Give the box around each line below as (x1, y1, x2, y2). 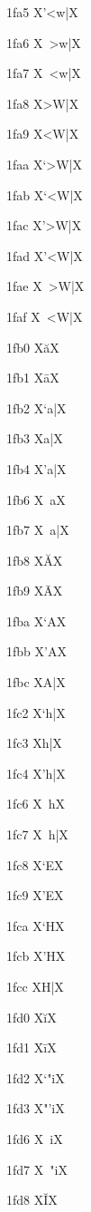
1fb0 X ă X (6, 337, 59, 356)
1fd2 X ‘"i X (6, 1068, 65, 1087)
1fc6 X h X (6, 794, 65, 813)
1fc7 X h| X (6, 825, 68, 844)
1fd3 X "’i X (6, 1099, 65, 1118)
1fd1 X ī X (6, 1038, 57, 1057)
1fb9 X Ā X (6, 581, 63, 600)
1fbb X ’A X (6, 642, 67, 661)
